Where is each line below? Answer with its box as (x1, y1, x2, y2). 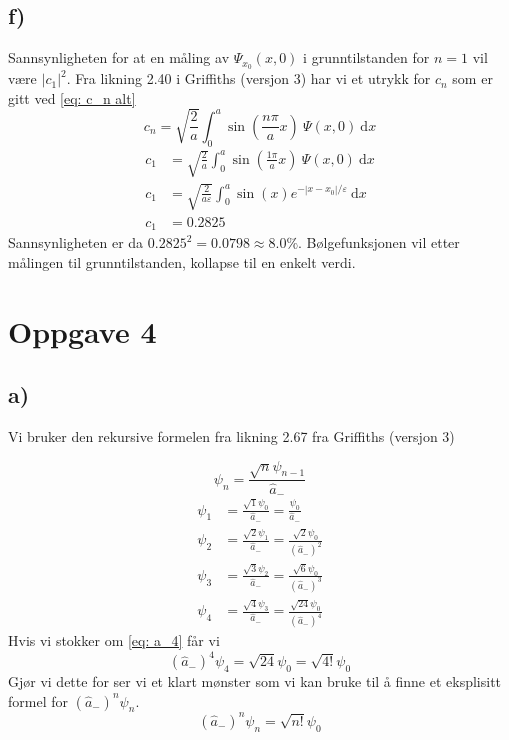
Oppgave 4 (8, 310, 157, 351)
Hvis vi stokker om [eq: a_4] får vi (8, 630, 220, 651)
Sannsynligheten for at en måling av (8, 47, 230, 68)
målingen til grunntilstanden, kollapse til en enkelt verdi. (8, 251, 356, 272)
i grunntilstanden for (303, 47, 430, 68)
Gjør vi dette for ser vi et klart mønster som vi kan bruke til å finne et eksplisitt (8, 671, 502, 692)
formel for (8, 690, 68, 711)
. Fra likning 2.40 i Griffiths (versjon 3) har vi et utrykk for (66, 68, 431, 89)
